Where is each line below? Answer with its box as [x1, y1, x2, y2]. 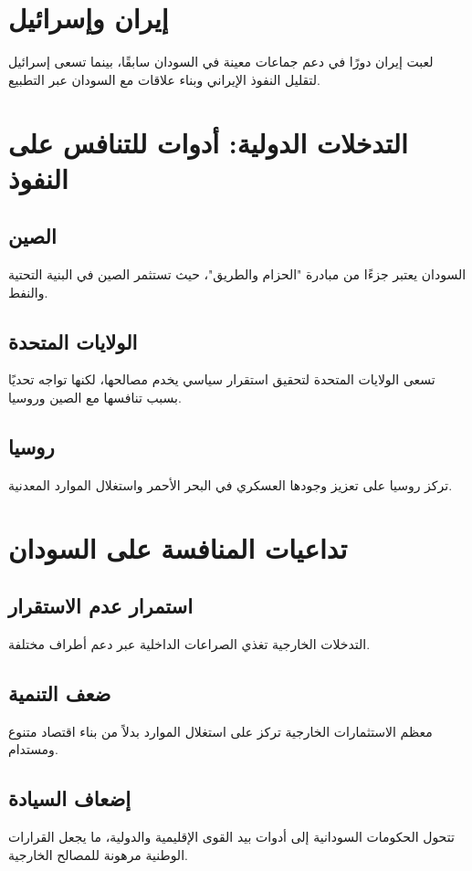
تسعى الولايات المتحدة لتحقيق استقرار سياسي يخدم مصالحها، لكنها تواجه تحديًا [8, 370, 435, 389]
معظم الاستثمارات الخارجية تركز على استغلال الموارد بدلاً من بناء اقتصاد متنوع [8, 721, 433, 740]
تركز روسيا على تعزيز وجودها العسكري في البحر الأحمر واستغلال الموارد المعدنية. [8, 475, 453, 494]
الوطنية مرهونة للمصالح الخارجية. [8, 845, 188, 864]
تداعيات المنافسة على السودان [8, 529, 348, 566]
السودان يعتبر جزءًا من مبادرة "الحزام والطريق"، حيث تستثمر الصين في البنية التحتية [8, 265, 467, 284]
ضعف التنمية [8, 679, 111, 708]
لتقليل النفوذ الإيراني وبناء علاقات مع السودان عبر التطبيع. [8, 69, 320, 89]
